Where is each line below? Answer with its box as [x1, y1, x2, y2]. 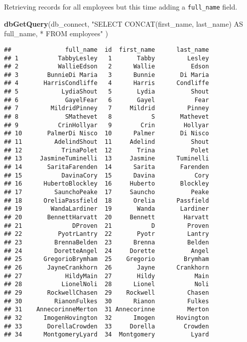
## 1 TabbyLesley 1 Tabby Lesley [4, 54, 209, 62]
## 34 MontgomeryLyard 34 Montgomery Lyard [4, 331, 209, 338]
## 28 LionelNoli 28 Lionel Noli [4, 281, 209, 288]
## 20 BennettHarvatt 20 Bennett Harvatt [4, 213, 209, 221]
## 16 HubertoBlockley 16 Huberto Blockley [4, 180, 209, 188]
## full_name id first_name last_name [4, 46, 209, 53]
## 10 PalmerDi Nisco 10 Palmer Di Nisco [4, 130, 209, 137]
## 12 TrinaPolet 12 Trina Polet [4, 146, 209, 154]
